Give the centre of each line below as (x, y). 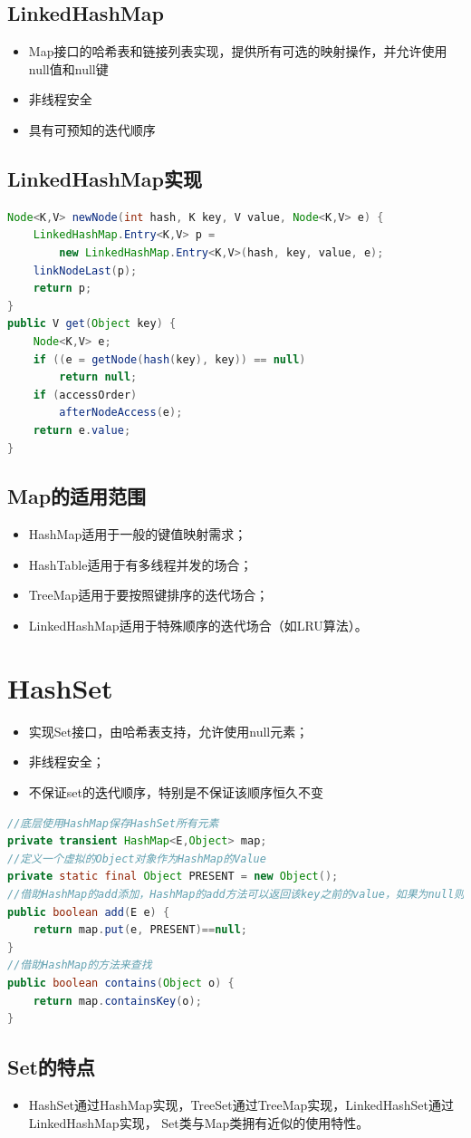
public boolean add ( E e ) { (89, 912)
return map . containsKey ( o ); (117, 1001)
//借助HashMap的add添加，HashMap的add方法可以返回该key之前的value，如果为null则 (236, 894)
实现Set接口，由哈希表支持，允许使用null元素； (168, 731)
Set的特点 (51, 1067)
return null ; (98, 377)
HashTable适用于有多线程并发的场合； (140, 564)
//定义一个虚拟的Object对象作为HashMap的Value (137, 858)
